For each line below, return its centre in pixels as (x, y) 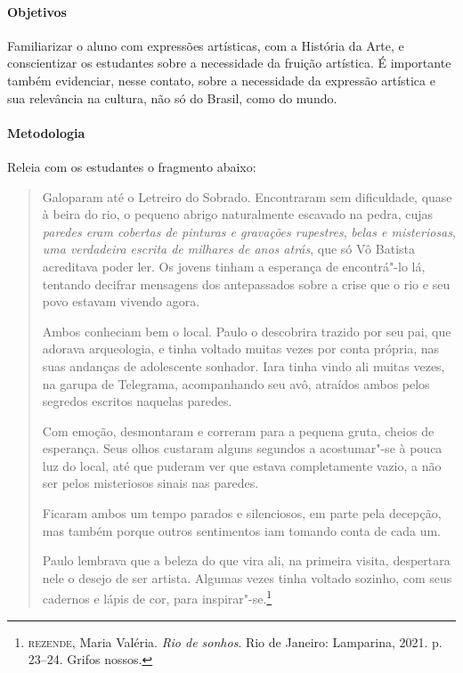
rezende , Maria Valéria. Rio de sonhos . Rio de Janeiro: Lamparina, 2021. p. (235, 641)
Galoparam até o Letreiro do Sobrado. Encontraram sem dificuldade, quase (247, 196)
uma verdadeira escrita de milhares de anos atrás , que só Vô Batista (228, 249)
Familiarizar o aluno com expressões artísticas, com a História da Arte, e (206, 45)
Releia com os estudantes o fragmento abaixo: (132, 166)
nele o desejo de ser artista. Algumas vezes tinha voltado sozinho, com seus (247, 577)
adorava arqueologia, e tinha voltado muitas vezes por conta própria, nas (241, 349)
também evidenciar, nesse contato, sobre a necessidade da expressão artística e (221, 80)
